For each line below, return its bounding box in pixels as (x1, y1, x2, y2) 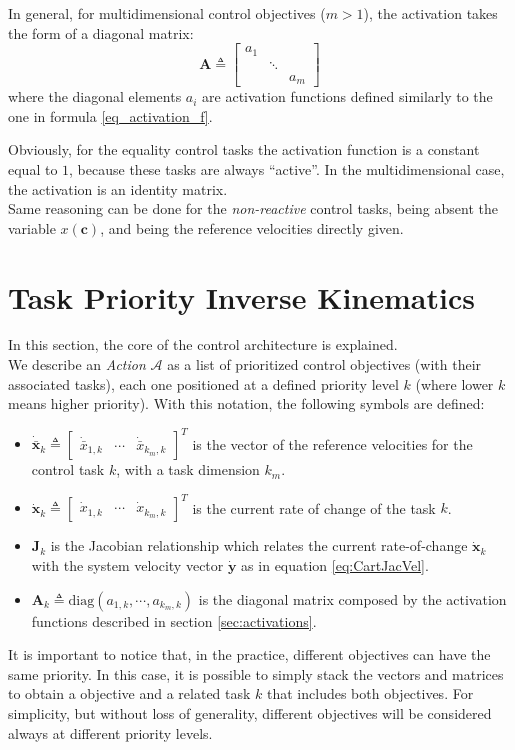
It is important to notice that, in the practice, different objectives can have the (8, 644, 491, 665)
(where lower (415, 373, 494, 394)
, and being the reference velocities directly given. (100, 217, 404, 238)
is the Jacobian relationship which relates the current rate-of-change (50, 535, 468, 556)
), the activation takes (363, 3, 498, 23)
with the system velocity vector (31, 555, 224, 576)
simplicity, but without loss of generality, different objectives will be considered (8, 703, 492, 723)
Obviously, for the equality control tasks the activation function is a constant (8, 139, 480, 160)
